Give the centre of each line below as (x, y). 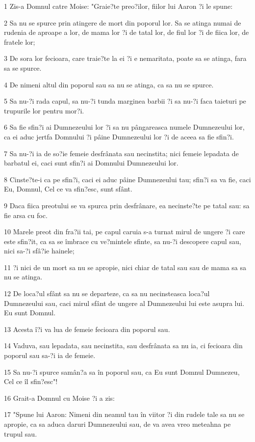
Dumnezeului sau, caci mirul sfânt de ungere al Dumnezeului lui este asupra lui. (124, 303)
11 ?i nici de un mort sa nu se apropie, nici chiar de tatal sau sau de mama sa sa (125, 267)
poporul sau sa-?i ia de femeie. (50, 355)
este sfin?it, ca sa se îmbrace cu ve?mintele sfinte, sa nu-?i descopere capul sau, (123, 241)
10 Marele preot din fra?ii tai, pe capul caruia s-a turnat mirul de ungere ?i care (125, 232)
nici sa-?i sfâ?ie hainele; (39, 251)
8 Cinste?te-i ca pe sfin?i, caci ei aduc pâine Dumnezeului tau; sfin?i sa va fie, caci (127, 179)
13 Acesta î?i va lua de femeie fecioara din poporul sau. (87, 329)
